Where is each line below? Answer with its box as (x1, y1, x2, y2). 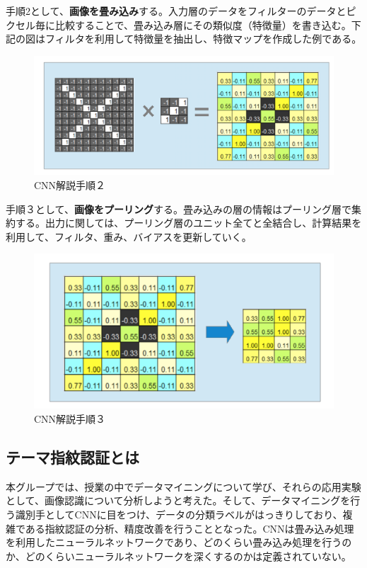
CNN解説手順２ (34, 178, 106, 193)
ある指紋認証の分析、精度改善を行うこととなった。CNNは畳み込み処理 (25, 521, 354, 535)
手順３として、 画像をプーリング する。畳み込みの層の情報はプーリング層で (6, 201, 351, 216)
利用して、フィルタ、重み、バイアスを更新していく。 (6, 229, 252, 244)
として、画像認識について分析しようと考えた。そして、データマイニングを (6, 493, 351, 508)
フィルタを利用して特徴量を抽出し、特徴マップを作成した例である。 (45, 31, 362, 46)
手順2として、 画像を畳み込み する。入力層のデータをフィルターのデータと (6, 4, 346, 18)
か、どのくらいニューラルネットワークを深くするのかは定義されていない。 (6, 548, 351, 563)
